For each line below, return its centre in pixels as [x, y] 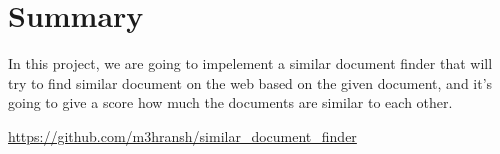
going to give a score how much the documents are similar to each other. [230, 102]
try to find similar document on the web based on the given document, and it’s [250, 82]
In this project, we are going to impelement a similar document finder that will [250, 63]
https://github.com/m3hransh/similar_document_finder [182, 135]
